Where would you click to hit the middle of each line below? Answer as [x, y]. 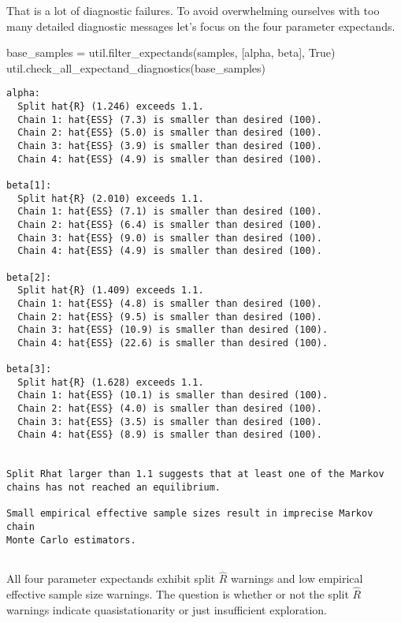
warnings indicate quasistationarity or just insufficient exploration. [167, 609]
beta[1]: [29, 185]
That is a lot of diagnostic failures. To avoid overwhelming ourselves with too [193, 10]
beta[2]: [29, 277]
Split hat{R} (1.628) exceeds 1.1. [111, 382]
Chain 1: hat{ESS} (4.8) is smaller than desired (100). [170, 303]
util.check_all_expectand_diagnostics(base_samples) [136, 67]
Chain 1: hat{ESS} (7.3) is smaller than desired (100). [170, 119]
